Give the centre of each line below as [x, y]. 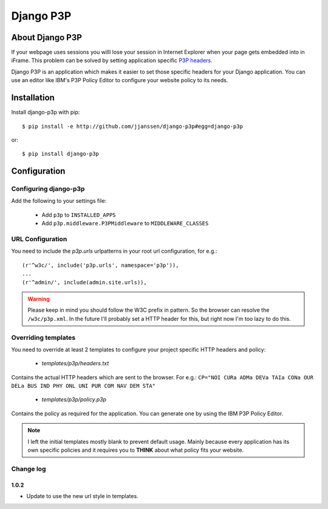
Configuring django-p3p [48, 189]
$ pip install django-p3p [61, 154]
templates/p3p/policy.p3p [74, 399]
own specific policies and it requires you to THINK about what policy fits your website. [136, 450]
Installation [33, 98]
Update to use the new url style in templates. [83, 496]
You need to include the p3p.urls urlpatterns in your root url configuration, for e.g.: [114, 251]
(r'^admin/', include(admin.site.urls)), [84, 282]
